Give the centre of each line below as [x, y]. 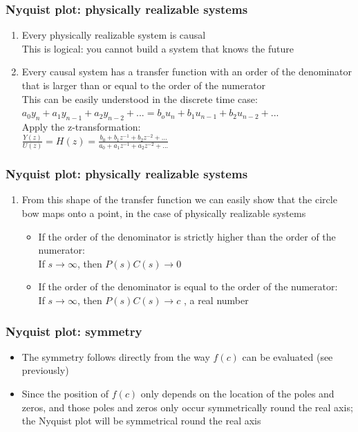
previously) [45, 370]
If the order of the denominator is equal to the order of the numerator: [188, 287]
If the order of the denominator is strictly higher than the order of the [187, 236]
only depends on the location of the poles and [237, 393]
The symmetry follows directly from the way [116, 356]
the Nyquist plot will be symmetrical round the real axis [141, 421]
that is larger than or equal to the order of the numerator [144, 85]
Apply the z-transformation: [81, 126]
